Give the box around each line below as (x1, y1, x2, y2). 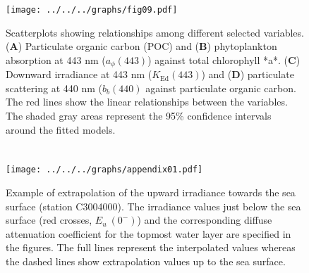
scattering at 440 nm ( (6, 80, 102, 95)
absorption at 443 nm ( (6, 52, 106, 67)
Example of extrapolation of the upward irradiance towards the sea (6, 185, 296, 200)
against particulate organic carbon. (145, 80, 296, 95)
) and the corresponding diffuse (137, 212, 272, 227)
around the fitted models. (6, 122, 116, 136)
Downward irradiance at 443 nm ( (6, 67, 152, 82)
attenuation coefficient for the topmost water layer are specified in (6, 226, 291, 241)
